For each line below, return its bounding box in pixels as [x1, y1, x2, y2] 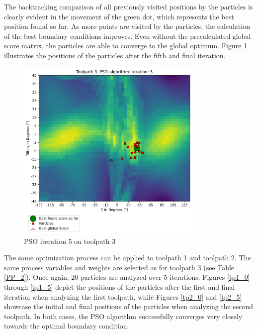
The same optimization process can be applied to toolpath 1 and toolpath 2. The [4, 252, 251, 263]
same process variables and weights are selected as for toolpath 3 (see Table [4, 262, 235, 272]
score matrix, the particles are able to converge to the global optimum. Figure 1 [4, 40, 247, 51]
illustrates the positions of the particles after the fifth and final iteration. [4, 50, 226, 60]
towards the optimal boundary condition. [4, 321, 129, 331]
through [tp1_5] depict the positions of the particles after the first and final [4, 282, 235, 292]
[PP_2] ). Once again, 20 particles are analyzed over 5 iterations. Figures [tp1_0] [4, 272, 250, 282]
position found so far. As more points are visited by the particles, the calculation [4, 21, 250, 31]
